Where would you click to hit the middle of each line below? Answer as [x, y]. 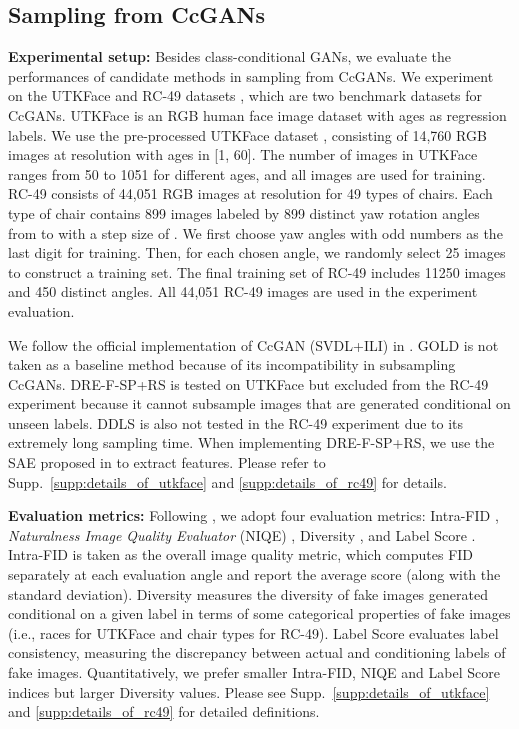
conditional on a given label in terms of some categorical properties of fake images [259, 613]
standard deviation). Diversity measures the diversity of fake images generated [248, 593]
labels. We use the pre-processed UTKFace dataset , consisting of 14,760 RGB [247, 134]
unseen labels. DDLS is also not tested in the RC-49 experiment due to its [236, 422]
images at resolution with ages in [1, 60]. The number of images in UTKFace [243, 154]
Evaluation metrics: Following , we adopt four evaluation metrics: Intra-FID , [253, 515]
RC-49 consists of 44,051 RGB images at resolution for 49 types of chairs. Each [250, 193]
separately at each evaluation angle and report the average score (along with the [254, 574]
